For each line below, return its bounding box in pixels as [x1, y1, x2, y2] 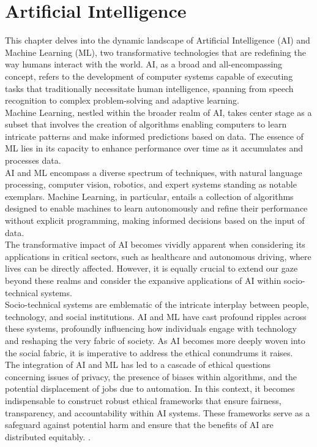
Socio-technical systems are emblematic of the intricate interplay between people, [5, 298, 309, 311]
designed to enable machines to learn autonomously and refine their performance [5, 202, 308, 215]
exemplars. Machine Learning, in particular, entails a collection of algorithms [5, 189, 294, 202]
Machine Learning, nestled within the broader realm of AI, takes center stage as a [5, 105, 312, 118]
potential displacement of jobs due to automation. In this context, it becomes [5, 382, 295, 395]
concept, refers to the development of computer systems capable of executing [5, 69, 293, 82]
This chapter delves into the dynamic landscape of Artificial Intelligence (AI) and [5, 34, 310, 47]
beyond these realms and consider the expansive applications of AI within [5, 274, 282, 286]
